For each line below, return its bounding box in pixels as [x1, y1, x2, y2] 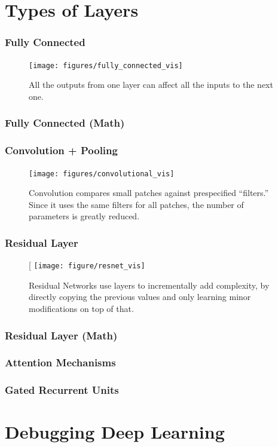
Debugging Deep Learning [5, 420, 225, 444]
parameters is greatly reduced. [29, 210, 140, 222]
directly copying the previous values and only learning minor [29, 290, 251, 303]
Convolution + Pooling [5, 143, 118, 158]
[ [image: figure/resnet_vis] [29, 259, 145, 271]
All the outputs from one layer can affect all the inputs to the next [29, 78, 273, 91]
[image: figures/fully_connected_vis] [29, 61, 183, 70]
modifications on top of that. [29, 302, 134, 314]
